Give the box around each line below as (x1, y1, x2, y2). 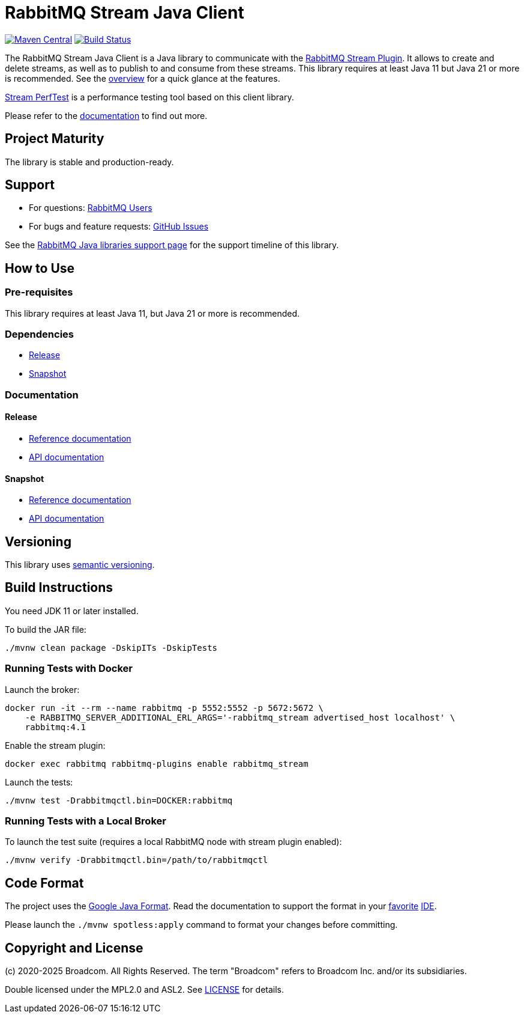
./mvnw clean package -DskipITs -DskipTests (5, 642, 218, 653)
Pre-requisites (5, 286, 73, 299)
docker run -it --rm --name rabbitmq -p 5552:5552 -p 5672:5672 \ (5, 703, 324, 713)
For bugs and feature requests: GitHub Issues (29, 221, 209, 232)
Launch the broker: (5, 684, 80, 695)
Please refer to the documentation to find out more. (5, 110, 208, 121)
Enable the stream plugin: (5, 740, 106, 751)
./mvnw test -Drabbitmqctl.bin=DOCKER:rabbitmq (5, 795, 233, 805)
